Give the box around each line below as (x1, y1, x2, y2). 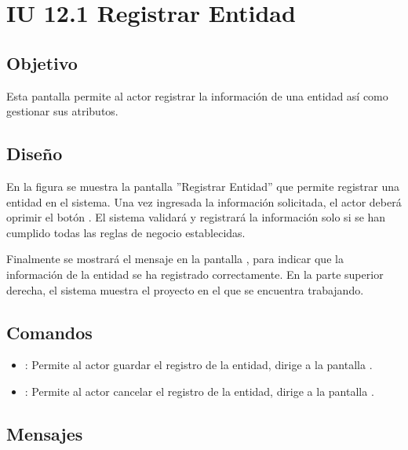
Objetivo (6, 50, 78, 75)
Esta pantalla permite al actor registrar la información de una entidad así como (6, 87, 388, 104)
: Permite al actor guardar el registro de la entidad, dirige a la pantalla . (24, 357, 373, 373)
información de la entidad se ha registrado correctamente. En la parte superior (6, 265, 384, 282)
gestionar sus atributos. (6, 103, 118, 119)
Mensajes (6, 421, 83, 445)
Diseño (6, 141, 63, 166)
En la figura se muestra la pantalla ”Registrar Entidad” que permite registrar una (6, 177, 399, 194)
